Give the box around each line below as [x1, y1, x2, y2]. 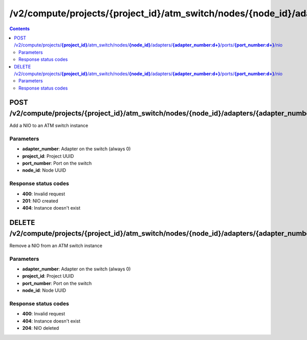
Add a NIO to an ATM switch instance [9, 123, 89, 129]
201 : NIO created [22, 198, 58, 204]
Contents [9, 26, 30, 32]
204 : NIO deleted [22, 325, 59, 331]
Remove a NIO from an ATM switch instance [9, 242, 102, 248]
